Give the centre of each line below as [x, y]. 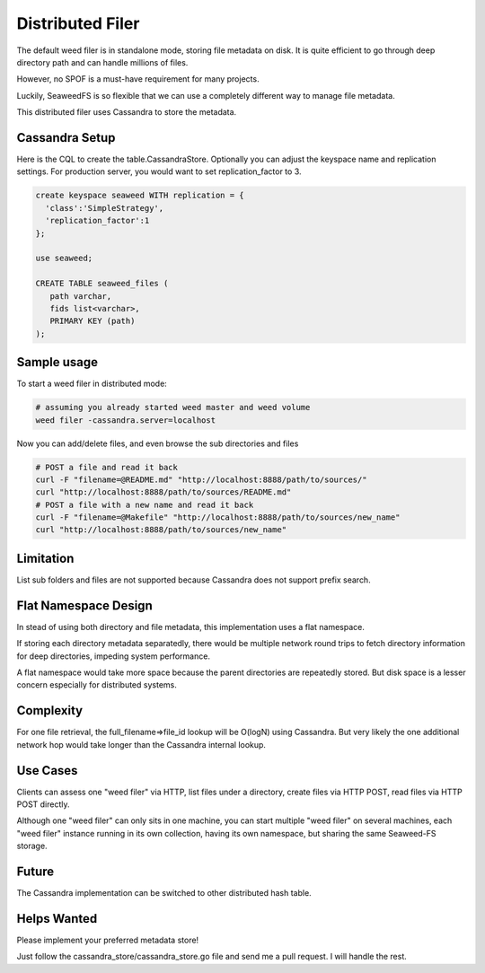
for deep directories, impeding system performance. [114, 656]
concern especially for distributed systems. [97, 685]
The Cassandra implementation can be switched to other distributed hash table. [164, 893]
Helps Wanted [57, 919]
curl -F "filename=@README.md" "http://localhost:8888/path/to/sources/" [201, 479]
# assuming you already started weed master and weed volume [173, 408]
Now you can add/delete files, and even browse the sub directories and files [158, 443]
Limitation [45, 558]
